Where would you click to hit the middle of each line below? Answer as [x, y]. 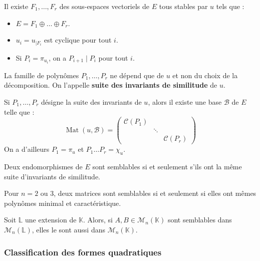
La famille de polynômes [42, 75]
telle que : [19, 111]
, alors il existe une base [185, 101]
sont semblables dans [200, 220]
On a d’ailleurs [27, 149]
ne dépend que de [137, 75]
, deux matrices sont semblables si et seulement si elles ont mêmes [155, 193]
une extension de [51, 220]
